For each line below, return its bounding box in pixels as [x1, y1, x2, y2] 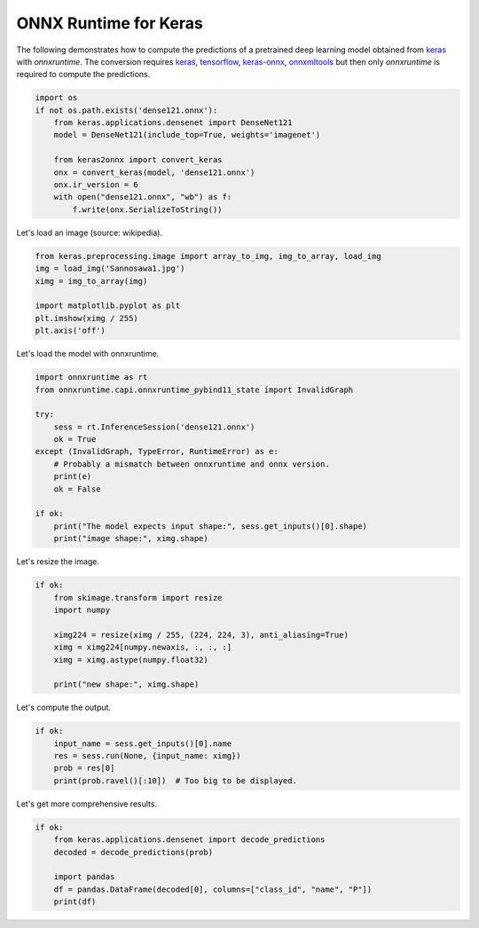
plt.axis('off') [35, 326, 106, 336]
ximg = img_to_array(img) [35, 276, 148, 286]
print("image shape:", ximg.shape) [53, 533, 208, 544]
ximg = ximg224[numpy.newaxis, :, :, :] [53, 642, 232, 652]
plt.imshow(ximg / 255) [35, 313, 139, 323]
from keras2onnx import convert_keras [53, 155, 223, 165]
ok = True [53, 435, 97, 444]
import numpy [53, 604, 111, 615]
